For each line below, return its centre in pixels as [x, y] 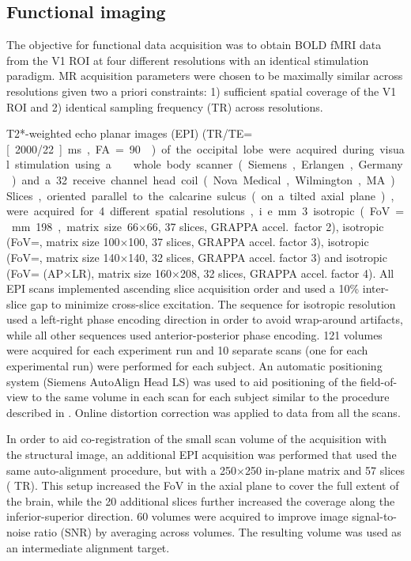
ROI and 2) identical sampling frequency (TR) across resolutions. [165, 106]
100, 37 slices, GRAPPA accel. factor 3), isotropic [249, 242]
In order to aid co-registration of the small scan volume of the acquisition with [197, 439]
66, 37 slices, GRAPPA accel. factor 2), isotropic [265, 226]
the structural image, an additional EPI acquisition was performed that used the [202, 455]
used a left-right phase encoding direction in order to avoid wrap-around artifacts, [205, 319]
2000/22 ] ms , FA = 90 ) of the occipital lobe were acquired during [194, 148]
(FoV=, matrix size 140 [63, 257]
